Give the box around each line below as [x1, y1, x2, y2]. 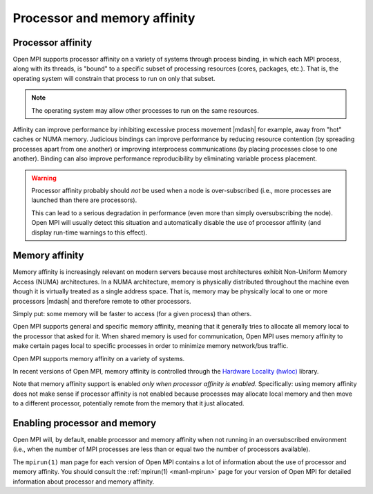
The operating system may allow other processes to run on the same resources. [31, 106, 259, 114]
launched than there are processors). [31, 196, 137, 204]
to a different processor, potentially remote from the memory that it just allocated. [12, 399, 245, 408]
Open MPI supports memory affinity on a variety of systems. [12, 354, 185, 363]
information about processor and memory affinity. [12, 477, 155, 486]
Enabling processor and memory [12, 417, 157, 429]
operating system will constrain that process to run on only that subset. [12, 74, 216, 82]
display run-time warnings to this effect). [31, 228, 148, 237]
